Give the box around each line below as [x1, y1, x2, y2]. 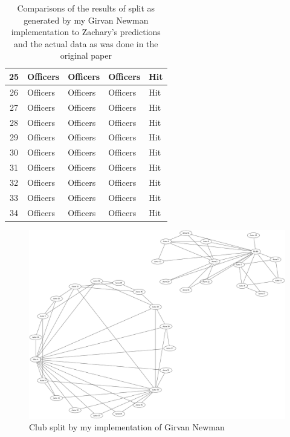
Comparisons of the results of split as [17, 2, 155, 14]
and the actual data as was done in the [14, 37, 158, 50]
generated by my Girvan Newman [24, 13, 149, 26]
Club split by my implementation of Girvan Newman [29, 421, 225, 433]
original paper [60, 49, 112, 62]
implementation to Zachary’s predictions [11, 25, 161, 38]
